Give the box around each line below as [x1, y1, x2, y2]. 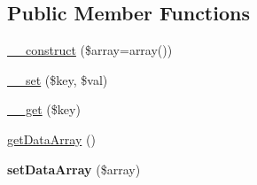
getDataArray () [7, 129, 96, 148]
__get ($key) [7, 100, 81, 119]
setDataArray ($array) [7, 159, 141, 178]
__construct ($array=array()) [7, 41, 173, 59]
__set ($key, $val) [7, 70, 108, 89]
